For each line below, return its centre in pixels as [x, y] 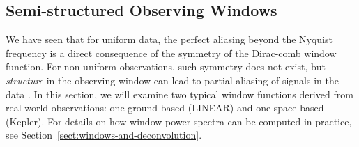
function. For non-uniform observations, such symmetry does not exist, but [166, 67]
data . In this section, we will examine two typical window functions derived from [179, 94]
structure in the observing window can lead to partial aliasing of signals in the [172, 80]
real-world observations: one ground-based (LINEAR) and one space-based [165, 108]
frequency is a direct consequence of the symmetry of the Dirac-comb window [171, 53]
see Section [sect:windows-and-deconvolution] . [104, 135]
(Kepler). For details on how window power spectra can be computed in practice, [179, 121]
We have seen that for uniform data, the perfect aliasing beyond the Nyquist [169, 39]
